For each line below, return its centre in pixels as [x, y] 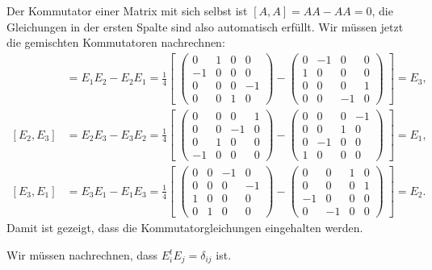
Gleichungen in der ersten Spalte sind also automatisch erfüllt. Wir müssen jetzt [205, 26]
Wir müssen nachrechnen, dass [82, 255]
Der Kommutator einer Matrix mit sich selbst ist [127, 10]
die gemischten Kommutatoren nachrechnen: [116, 42]
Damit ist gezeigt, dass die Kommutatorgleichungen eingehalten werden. [185, 228]
